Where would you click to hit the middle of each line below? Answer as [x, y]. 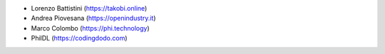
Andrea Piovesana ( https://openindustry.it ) [93, 18]
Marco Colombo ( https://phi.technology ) [90, 28]
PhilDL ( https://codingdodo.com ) [79, 38]
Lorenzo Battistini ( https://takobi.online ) [89, 8]
